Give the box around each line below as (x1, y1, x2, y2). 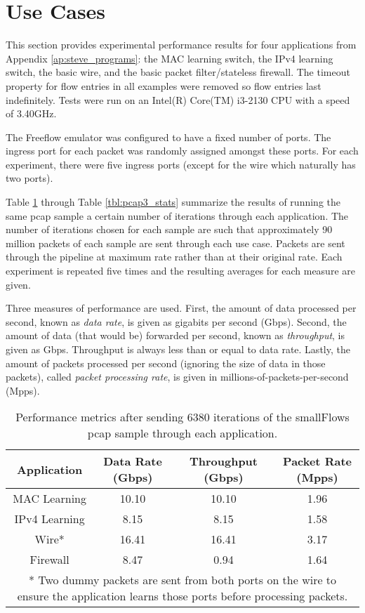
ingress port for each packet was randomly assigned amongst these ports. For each (6, 143, 359, 158)
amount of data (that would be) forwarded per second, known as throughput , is (6, 328, 345, 343)
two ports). (6, 171, 53, 185)
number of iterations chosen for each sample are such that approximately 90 (6, 222, 333, 237)
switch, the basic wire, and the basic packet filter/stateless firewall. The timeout (6, 65, 350, 79)
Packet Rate (283, 453, 352, 470)
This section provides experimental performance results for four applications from (6, 37, 357, 52)
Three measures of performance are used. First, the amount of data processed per (6, 301, 357, 315)
